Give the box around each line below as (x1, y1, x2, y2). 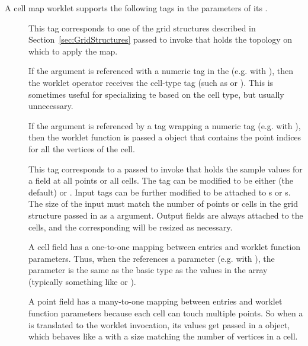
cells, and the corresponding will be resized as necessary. (28, 220, 233, 233)
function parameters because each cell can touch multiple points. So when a (28, 307, 303, 319)
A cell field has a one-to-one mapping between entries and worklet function (28, 241, 301, 253)
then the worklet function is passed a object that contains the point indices (28, 131, 301, 143)
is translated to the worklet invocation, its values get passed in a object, (28, 318, 290, 331)
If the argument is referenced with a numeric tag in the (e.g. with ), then (28, 65, 294, 77)
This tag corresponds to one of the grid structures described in (28, 21, 256, 34)
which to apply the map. (28, 44, 118, 57)
